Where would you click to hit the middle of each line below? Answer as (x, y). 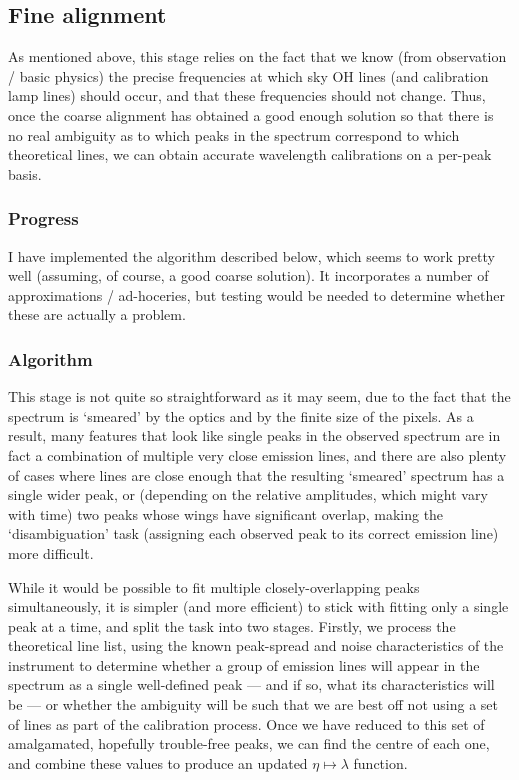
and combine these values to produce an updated (158, 762)
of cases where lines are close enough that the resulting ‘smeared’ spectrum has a (256, 474)
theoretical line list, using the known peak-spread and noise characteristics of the (256, 645)
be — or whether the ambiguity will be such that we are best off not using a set (253, 704)
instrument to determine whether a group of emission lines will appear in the (244, 664)
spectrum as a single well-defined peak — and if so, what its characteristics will (251, 684)
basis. (25, 173)
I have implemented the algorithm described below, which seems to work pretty (251, 255)
